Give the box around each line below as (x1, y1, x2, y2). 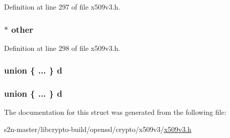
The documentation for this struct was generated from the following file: (4, 107, 226, 117)
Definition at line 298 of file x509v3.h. (4, 42, 121, 53)
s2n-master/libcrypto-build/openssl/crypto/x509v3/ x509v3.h (4, 124, 192, 134)
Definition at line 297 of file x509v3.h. (4, 2, 121, 12)
